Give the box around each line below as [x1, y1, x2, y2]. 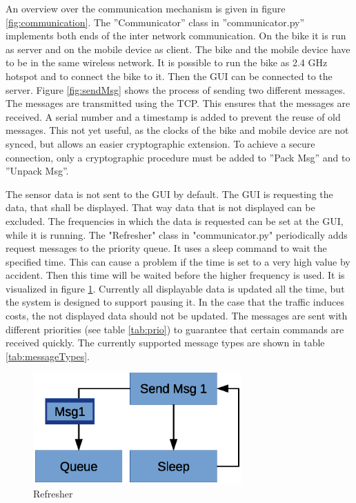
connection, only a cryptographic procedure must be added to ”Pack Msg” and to [6, 150, 350, 164]
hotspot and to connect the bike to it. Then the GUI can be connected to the [6, 68, 333, 83]
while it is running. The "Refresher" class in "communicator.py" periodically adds [6, 227, 348, 241]
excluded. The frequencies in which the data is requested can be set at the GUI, [6, 213, 344, 228]
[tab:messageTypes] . [6, 348, 90, 363]
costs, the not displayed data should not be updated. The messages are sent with [6, 308, 348, 323]
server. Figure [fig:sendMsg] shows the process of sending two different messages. [6, 82, 346, 97]
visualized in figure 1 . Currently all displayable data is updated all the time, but [6, 281, 345, 295]
